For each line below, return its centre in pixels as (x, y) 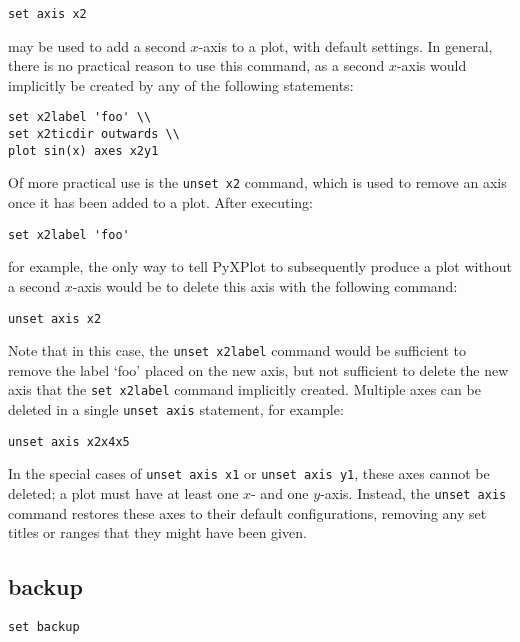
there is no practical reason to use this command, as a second (196, 65)
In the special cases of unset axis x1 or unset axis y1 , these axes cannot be (249, 473)
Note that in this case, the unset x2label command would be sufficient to (237, 350)
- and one (280, 493)
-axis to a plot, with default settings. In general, (345, 45)
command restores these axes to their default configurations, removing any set (247, 512)
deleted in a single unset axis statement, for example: (176, 409)
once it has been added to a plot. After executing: (161, 202)
